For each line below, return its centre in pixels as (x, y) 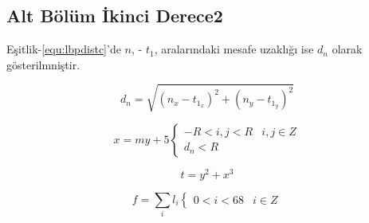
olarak (347, 49)
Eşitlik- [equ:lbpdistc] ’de (64, 49)
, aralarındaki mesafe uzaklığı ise (234, 49)
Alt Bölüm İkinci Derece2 (115, 16)
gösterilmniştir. (43, 64)
